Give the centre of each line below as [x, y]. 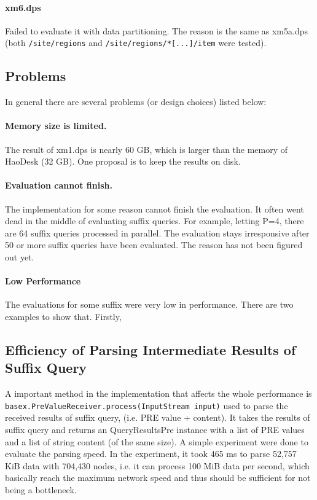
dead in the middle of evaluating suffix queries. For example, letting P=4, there [155, 221]
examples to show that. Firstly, [63, 316]
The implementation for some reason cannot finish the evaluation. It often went [155, 209]
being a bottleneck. [41, 489]
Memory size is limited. [56, 126]
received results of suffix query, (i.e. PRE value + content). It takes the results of [158, 417]
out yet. [20, 257]
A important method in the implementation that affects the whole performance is [158, 393]
